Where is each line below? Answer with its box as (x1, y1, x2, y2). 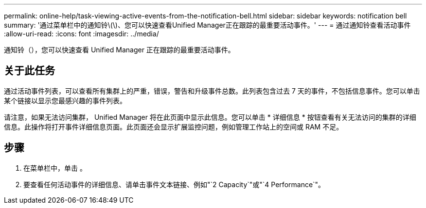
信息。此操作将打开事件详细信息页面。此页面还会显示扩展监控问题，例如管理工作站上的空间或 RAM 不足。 (4, 122, 343, 131)
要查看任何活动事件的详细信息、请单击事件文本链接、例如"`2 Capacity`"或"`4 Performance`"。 (23, 180, 325, 189)
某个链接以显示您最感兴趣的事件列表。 (4, 96, 126, 105)
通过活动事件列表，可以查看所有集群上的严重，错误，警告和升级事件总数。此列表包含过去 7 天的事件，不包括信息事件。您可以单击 (4, 86, 420, 95)
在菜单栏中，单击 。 (23, 163, 87, 172)
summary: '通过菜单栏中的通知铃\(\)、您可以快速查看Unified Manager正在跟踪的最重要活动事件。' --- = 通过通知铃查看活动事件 (4, 21, 411, 29)
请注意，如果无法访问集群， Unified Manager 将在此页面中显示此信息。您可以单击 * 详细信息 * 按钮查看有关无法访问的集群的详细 (4, 112, 416, 121)
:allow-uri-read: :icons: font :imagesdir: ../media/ (4, 30, 159, 38)
